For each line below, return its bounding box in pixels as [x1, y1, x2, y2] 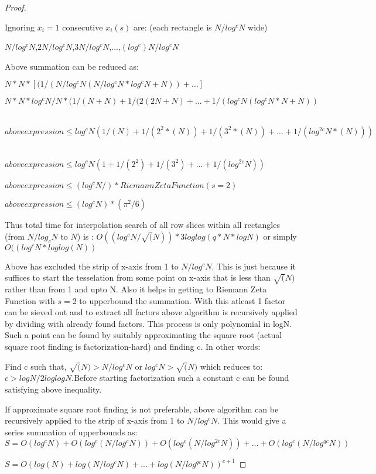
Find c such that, [5, 360, 67, 372]
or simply [263, 230, 297, 242]
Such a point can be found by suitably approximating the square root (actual [5, 329, 282, 341]
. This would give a [217, 414, 286, 427]
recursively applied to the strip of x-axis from [5, 414, 168, 427]
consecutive [62, 21, 103, 33]
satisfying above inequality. [5, 383, 102, 395]
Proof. [5, 1, 26, 13]
